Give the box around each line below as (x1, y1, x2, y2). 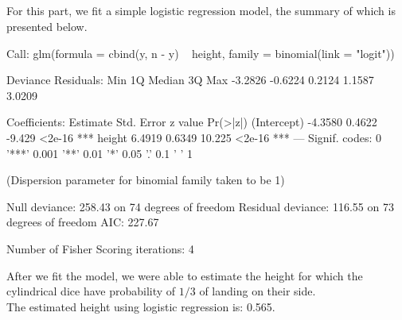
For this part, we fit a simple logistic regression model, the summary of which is (6, 2, 396, 19)
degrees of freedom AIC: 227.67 (6, 214, 159, 230)
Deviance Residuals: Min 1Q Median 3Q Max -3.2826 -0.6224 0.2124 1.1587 (6, 71, 374, 88)
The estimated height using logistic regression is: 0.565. (6, 298, 275, 314)
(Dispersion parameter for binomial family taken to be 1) (6, 172, 285, 188)
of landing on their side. (199, 283, 316, 299)
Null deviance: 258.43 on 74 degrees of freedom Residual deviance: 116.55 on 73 (6, 198, 394, 214)
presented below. (6, 17, 88, 34)
